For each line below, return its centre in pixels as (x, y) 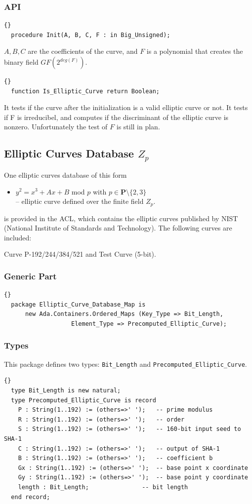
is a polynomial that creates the (195, 51)
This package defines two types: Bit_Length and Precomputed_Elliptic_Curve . (126, 364)
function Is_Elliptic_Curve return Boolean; (85, 91)
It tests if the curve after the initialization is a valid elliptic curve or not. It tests (126, 107)
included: (18, 237)
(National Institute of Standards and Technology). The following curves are (118, 228)
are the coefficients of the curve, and (83, 51)
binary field (21, 62)
